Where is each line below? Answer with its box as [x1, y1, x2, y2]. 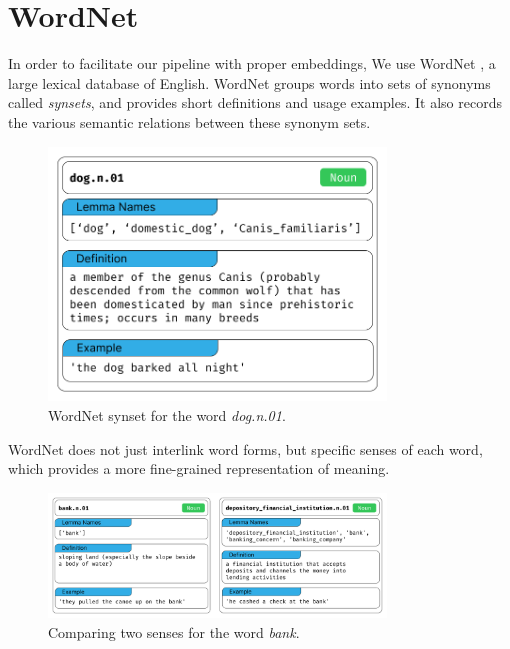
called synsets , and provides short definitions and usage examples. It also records [8, 92, 502, 113]
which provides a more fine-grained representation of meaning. [8, 458, 390, 479]
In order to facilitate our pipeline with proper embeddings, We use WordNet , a [8, 53, 496, 74]
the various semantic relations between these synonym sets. [8, 111, 371, 132]
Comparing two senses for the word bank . [48, 621, 300, 642]
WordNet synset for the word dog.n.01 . [48, 404, 286, 425]
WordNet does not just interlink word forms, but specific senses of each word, [8, 438, 483, 459]
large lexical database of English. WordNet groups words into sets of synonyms [8, 72, 491, 93]
